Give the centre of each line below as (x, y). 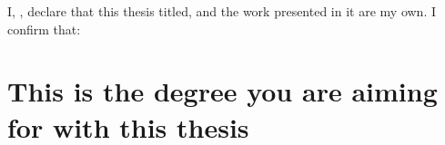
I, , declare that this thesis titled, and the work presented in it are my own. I (222, 11)
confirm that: (44, 29)
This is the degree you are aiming (222, 91)
